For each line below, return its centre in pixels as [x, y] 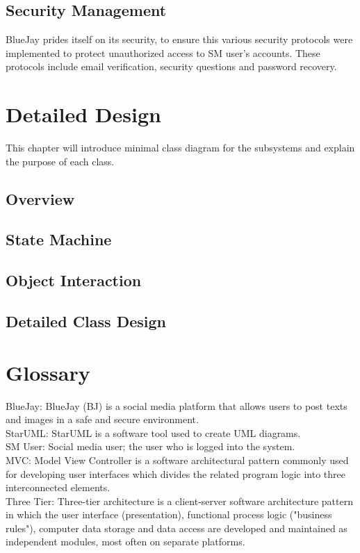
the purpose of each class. [60, 161]
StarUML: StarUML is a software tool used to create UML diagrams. [153, 432]
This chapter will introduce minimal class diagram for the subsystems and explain [180, 148]
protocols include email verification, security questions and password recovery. [171, 66]
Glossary [48, 372]
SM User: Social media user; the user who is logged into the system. [150, 446]
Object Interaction [74, 280]
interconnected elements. [58, 487]
